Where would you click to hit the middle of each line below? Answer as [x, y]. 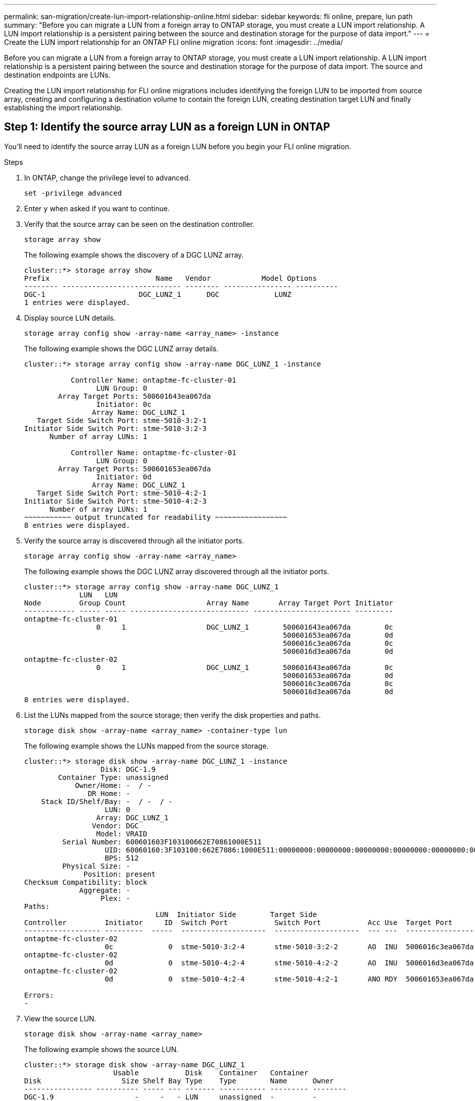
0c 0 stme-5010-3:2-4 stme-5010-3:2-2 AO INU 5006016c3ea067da [289, 946]
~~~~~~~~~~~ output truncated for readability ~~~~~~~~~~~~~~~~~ [156, 517]
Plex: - [115, 898]
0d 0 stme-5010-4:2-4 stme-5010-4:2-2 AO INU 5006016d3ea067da [289, 963]
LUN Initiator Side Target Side [236, 914]
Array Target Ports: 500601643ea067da [134, 396]
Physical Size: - [96, 866]
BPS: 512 [122, 858]
